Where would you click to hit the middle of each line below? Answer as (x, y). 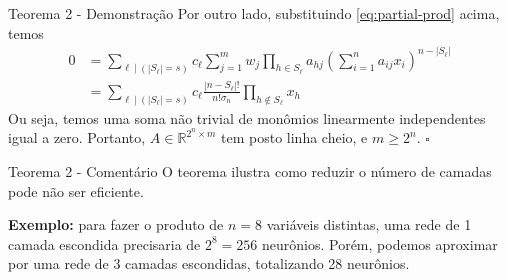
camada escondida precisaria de (104, 243)
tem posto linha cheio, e (294, 137)
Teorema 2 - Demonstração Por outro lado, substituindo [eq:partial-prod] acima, (254, 13)
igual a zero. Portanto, (77, 137)
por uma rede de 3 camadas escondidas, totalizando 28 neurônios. (209, 263)
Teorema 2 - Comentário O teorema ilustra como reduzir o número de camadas (250, 170)
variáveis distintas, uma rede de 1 (369, 224)
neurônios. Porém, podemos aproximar (380, 243)
